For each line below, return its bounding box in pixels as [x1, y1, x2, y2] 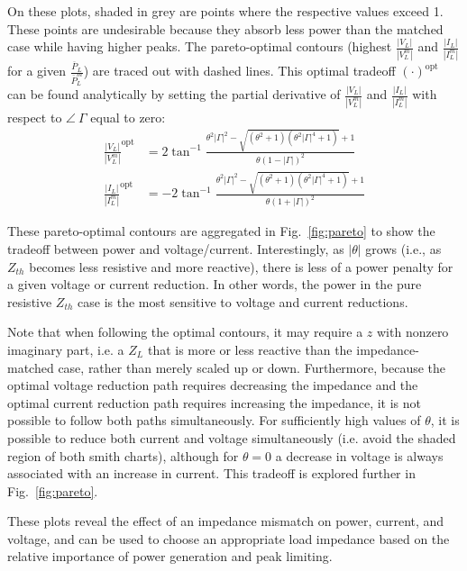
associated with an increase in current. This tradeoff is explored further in [7, 464, 416, 483]
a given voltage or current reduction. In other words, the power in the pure [7, 275, 422, 294]
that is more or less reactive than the [147, 340, 353, 358]
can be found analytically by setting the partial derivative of [7, 85, 341, 104]
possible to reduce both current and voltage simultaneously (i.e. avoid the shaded [7, 428, 456, 447]
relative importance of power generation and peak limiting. [7, 547, 333, 566]
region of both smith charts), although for [7, 446, 239, 465]
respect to [7, 107, 62, 126]
